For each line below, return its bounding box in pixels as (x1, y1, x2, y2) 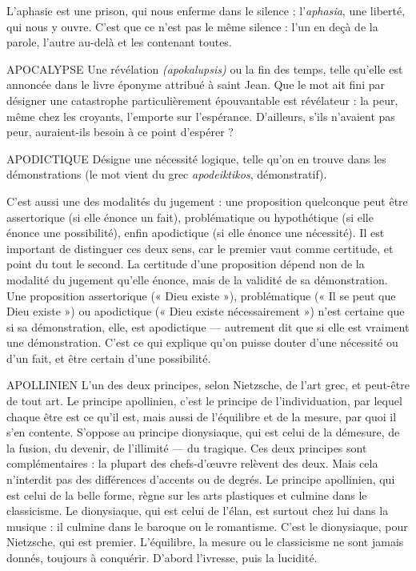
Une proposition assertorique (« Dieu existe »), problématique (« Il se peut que (6, 287, 396, 304)
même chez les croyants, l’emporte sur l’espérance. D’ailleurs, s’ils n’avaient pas (6, 107, 395, 124)
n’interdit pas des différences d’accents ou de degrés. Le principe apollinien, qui (6, 471, 395, 488)
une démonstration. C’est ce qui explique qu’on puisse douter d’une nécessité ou (6, 334, 398, 351)
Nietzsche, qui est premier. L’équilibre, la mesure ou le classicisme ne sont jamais (6, 533, 404, 550)
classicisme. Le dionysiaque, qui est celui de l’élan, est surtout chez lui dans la (6, 502, 389, 519)
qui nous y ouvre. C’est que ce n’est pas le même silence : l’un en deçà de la (6, 18, 378, 34)
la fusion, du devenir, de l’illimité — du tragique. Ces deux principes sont (6, 439, 367, 456)
